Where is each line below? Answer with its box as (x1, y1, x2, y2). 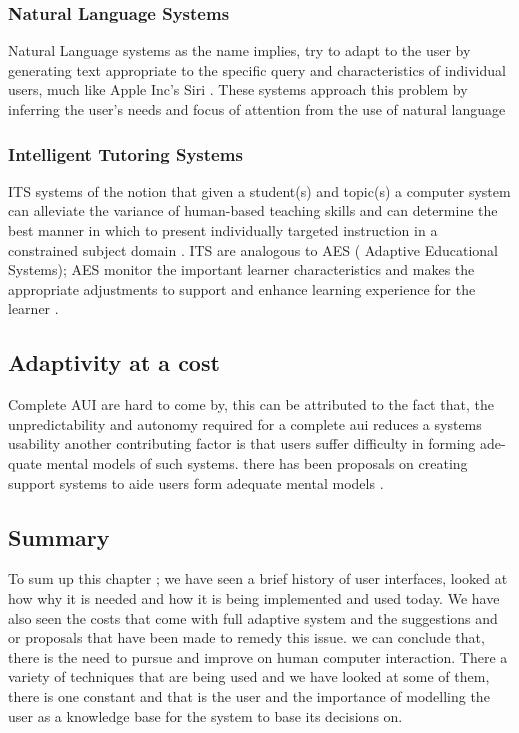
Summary (8, 521, 110, 552)
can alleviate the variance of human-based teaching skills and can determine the (8, 200, 498, 221)
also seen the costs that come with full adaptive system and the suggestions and (8, 607, 498, 628)
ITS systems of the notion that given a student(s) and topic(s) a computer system (8, 180, 511, 201)
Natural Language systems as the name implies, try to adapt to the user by (8, 40, 471, 61)
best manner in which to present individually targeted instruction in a (8, 220, 438, 240)
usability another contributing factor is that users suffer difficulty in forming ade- (8, 433, 506, 454)
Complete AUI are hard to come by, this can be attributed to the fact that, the (8, 394, 494, 415)
